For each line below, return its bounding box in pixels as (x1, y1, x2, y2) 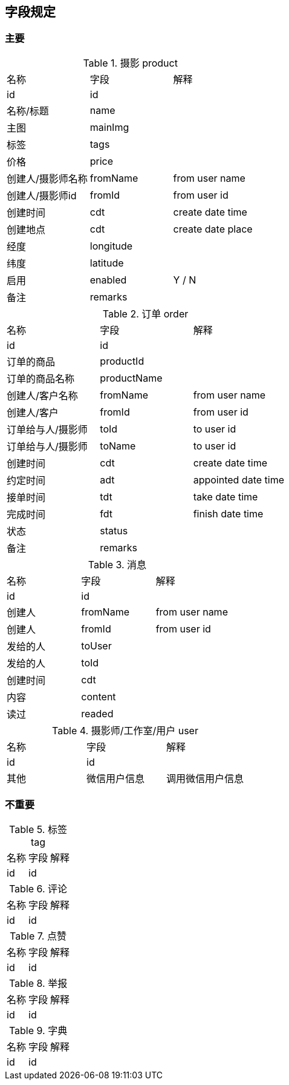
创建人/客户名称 (7, 389, 78, 402)
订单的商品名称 (7, 372, 75, 385)
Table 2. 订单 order (102, 307, 189, 320)
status (100, 524, 128, 537)
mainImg (89, 121, 129, 133)
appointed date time (193, 473, 284, 486)
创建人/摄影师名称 (7, 172, 88, 185)
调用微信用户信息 (166, 772, 244, 785)
